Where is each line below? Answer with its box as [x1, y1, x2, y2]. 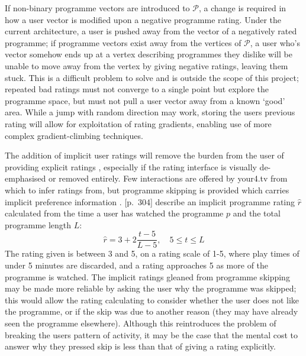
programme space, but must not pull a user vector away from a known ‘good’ [5, 94, 285, 106]
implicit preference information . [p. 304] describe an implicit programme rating [5, 195, 295, 208]
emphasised [5, 172, 46, 185]
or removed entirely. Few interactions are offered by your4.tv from [49, 172, 288, 185]
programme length [5, 218, 72, 231]
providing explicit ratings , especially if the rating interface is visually [5, 160, 257, 173]
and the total [233, 207, 281, 219]
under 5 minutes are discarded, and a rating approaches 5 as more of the [5, 258, 269, 271]
